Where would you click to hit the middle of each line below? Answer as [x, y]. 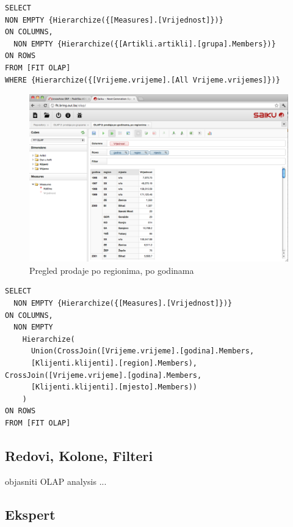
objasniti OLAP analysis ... [56, 481]
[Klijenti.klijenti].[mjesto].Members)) [114, 387]
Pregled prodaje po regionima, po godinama [112, 270]
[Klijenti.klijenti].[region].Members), [114, 363]
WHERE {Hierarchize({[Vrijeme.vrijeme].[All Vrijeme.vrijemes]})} [143, 80]
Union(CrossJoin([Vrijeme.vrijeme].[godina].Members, [143, 351]
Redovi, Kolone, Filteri [79, 455]
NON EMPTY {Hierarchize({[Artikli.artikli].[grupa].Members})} [145, 44]
